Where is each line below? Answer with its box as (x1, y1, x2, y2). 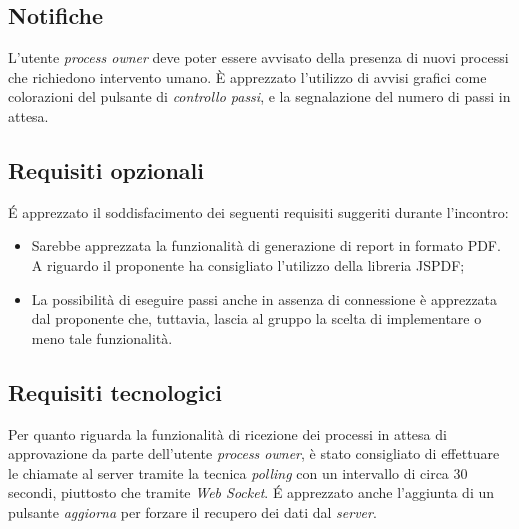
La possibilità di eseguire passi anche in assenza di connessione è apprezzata (31, 288, 498, 309)
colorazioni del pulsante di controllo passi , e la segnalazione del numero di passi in (8, 86, 511, 107)
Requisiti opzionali (8, 154, 204, 185)
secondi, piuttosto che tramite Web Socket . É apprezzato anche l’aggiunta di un (8, 482, 495, 503)
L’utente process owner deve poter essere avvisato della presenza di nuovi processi (8, 47, 509, 68)
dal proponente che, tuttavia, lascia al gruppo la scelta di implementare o (31, 308, 482, 329)
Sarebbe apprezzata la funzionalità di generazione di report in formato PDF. (31, 235, 501, 256)
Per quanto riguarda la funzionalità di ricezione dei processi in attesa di (8, 423, 447, 444)
